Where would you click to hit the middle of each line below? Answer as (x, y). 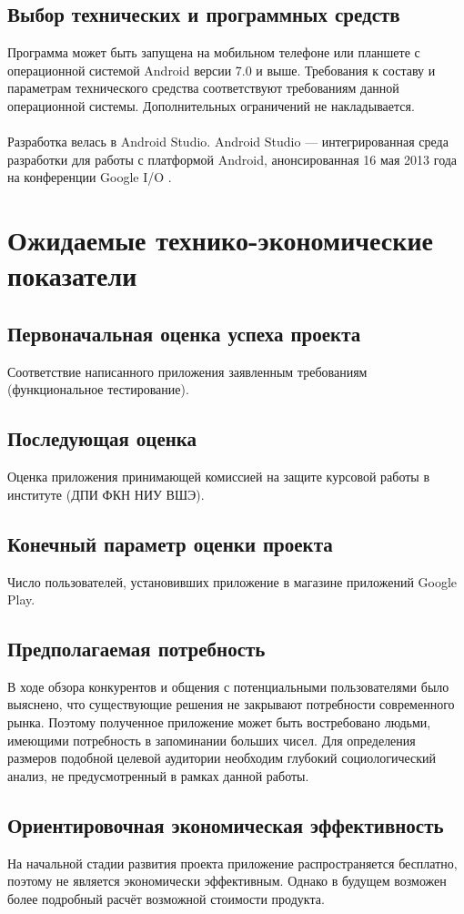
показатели (72, 275)
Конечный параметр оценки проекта (170, 543)
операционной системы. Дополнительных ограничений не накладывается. (211, 105)
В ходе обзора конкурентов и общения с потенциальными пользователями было (228, 686)
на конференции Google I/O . (90, 177)
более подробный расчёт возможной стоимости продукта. (166, 898)
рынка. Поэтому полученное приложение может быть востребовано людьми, (219, 722)
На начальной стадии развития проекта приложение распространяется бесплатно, (232, 863)
